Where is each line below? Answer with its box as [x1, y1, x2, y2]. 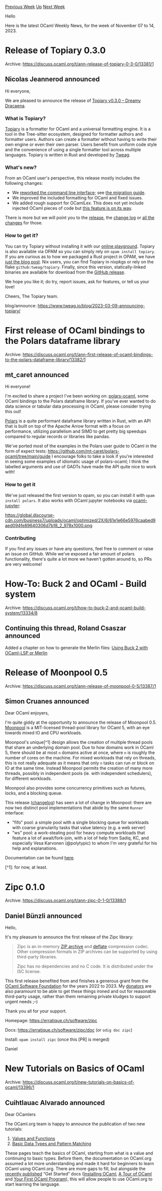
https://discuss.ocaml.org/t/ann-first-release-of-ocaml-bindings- [22, 351, 153, 357]
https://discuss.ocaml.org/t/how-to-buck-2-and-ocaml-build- [22, 605, 146, 611]
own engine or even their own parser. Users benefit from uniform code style [5, 141, 157, 147]
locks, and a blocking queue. [5, 790, 63, 796]
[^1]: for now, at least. [5, 864, 48, 870]
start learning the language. [5, 1181, 61, 1187]
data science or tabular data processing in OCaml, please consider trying [5, 403, 151, 409]
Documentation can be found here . [5, 855, 75, 861]
